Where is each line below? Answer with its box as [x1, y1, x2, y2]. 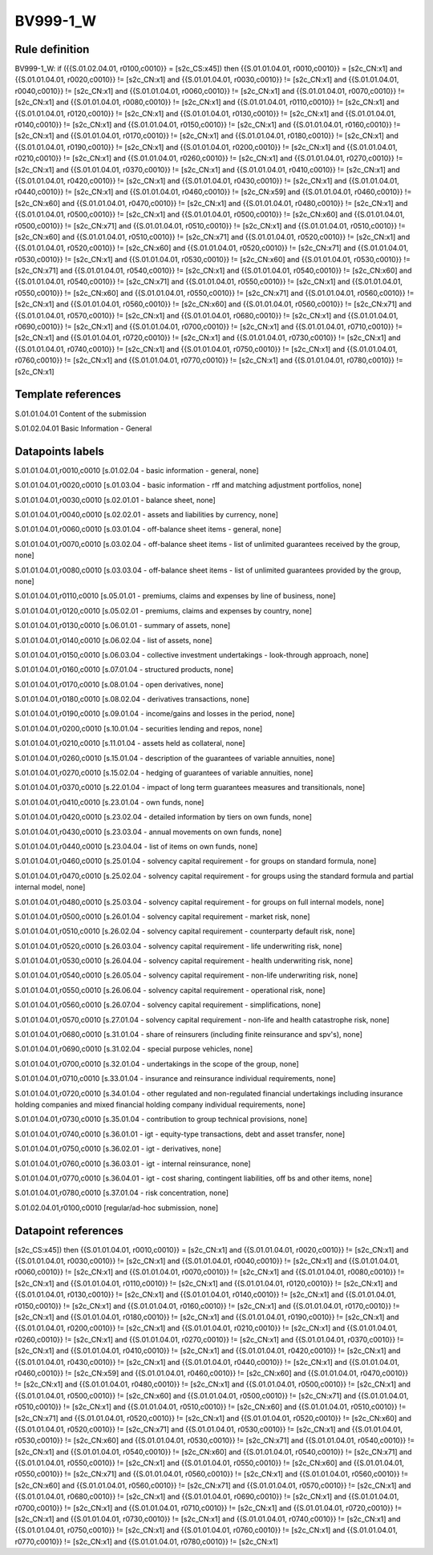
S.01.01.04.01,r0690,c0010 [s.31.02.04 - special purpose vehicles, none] [14, 1044, 253, 1054]
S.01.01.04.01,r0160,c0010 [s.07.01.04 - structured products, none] [14, 665, 234, 674]
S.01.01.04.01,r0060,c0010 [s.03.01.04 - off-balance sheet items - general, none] [14, 524, 282, 534]
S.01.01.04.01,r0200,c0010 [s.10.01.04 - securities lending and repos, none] [14, 723, 263, 733]
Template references [14, 387, 122, 401]
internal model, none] [14, 882, 86, 892]
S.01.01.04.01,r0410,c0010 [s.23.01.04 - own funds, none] [14, 797, 204, 807]
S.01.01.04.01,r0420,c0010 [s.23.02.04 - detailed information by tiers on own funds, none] [14, 812, 313, 822]
